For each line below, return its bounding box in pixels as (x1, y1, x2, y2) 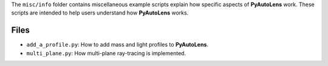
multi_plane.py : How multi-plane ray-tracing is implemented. (26, 49, 186, 57)
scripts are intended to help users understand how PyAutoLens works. (11, 9, 189, 16)
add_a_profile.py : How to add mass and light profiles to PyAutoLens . (26, 41, 209, 48)
